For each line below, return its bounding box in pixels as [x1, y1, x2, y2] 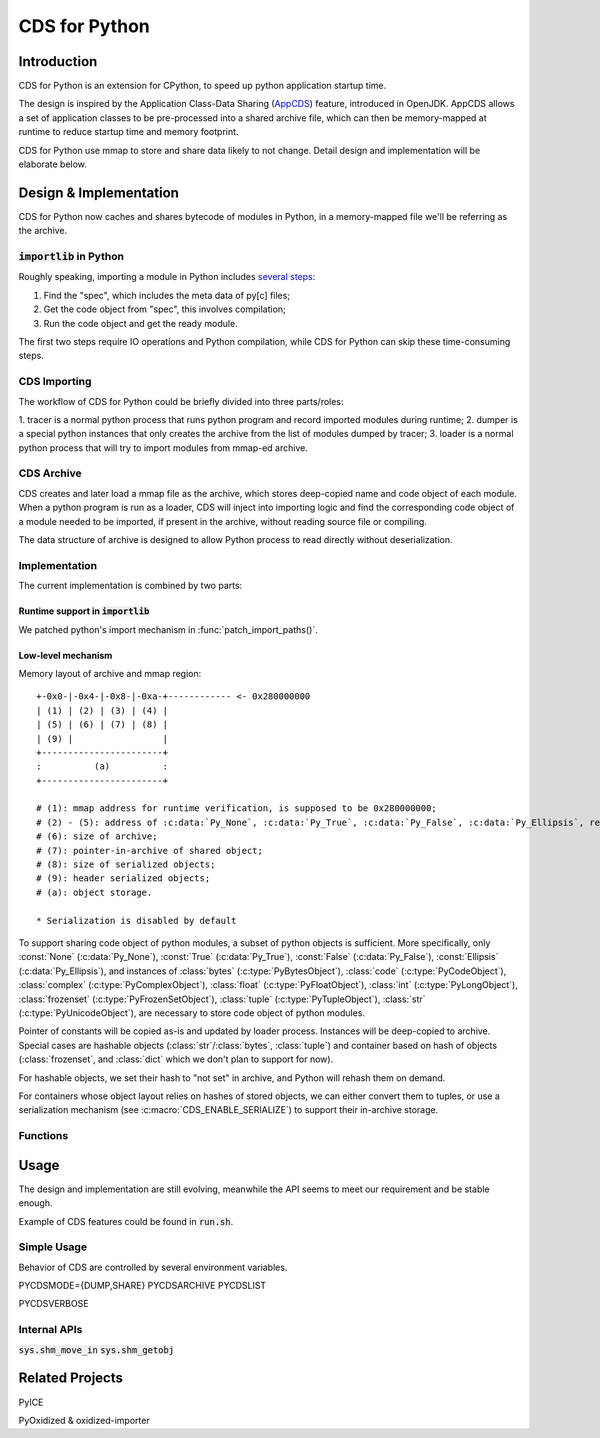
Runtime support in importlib [18, 605, 150, 617]
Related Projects [18, 1370, 124, 1387]
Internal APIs [18, 1323, 83, 1337]
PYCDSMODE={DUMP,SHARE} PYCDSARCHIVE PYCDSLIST [18, 1280, 267, 1292]
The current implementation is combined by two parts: [18, 580, 243, 592]
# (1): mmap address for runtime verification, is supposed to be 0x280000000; [36, 803, 437, 814]
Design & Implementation [18, 184, 180, 201]
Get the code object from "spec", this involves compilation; [43, 303, 287, 315]
